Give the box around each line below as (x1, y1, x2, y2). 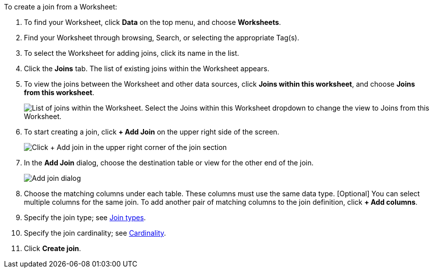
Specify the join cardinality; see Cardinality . (24, 229, 166, 237)
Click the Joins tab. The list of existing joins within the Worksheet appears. (24, 64, 270, 73)
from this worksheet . (24, 88, 95, 97)
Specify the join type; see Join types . (24, 213, 146, 222)
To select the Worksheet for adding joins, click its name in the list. (24, 49, 239, 57)
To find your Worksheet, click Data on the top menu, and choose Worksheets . (24, 18, 281, 26)
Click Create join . (24, 244, 81, 253)
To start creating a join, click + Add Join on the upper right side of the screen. (24, 128, 280, 136)
